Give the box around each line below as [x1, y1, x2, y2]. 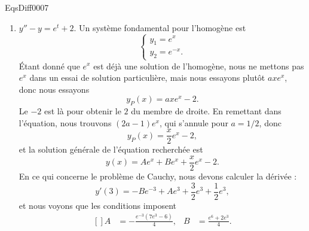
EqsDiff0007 [5, 1, 49, 13]
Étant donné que [19, 59, 80, 72]
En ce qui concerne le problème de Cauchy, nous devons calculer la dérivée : [19, 169, 297, 182]
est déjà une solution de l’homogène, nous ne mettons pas [93, 59, 304, 72]
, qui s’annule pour [160, 116, 228, 129]
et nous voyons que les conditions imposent [19, 199, 177, 211]
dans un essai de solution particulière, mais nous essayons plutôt [29, 71, 265, 84]
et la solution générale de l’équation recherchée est [19, 143, 203, 156]
